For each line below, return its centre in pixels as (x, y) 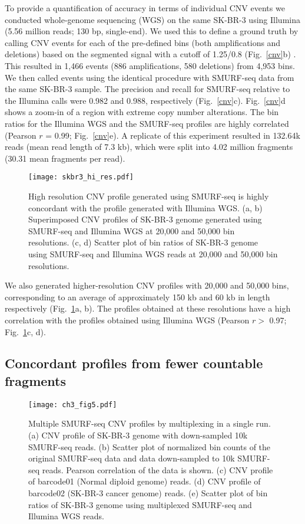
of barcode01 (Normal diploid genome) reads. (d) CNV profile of (145, 481)
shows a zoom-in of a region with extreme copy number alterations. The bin (142, 112)
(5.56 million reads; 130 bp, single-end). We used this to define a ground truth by (152, 31)
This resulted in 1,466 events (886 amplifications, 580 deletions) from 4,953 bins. (150, 65)
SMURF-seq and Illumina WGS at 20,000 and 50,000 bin (132, 230)
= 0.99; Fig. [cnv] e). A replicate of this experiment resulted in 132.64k (173, 135)
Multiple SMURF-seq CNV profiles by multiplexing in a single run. (150, 423)
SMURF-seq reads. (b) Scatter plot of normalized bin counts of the (150, 446)
